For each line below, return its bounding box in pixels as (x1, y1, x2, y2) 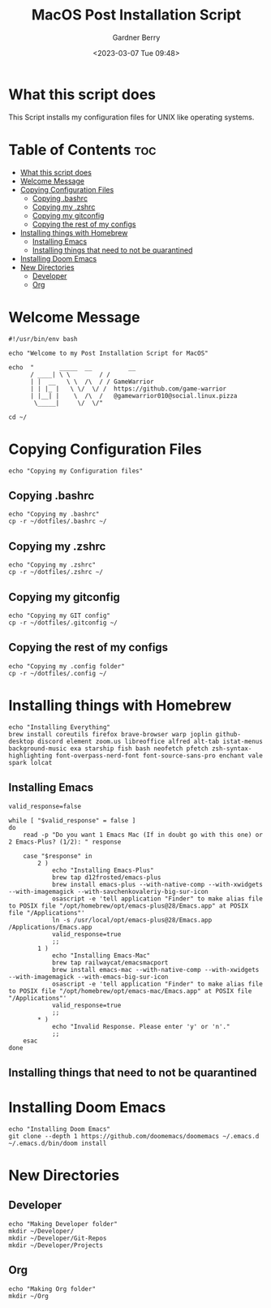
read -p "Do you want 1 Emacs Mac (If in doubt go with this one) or (23, 831, 264, 839)
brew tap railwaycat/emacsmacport (51, 958, 169, 967)
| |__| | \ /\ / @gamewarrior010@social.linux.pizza (29, 391, 238, 399)
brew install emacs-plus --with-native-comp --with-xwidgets (51, 880, 264, 888)
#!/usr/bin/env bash (8, 335, 79, 343)
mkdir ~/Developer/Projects (8, 1241, 104, 1250)
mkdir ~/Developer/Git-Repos (8, 1234, 107, 1242)
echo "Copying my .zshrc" (8, 561, 96, 569)
